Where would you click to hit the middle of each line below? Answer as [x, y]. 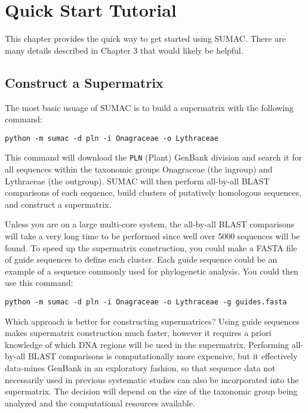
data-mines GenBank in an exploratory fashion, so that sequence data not [140, 367]
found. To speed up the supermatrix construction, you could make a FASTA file [151, 247]
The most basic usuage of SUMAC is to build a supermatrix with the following [149, 107]
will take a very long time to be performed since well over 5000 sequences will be [153, 235]
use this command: [39, 283]
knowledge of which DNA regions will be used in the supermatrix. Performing [147, 344]
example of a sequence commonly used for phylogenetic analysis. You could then [152, 271]
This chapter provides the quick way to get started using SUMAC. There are [145, 38]
